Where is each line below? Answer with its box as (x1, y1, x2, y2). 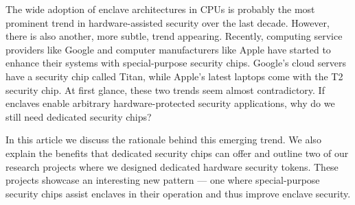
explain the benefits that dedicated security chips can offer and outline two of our (5, 145, 349, 160)
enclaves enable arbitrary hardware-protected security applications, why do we (5, 96, 335, 110)
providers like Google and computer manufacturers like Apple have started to (5, 42, 331, 56)
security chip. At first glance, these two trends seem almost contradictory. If (5, 82, 325, 97)
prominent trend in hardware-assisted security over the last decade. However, (5, 15, 330, 29)
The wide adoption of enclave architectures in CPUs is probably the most (5, 2, 315, 16)
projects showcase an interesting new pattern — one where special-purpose (5, 173, 320, 187)
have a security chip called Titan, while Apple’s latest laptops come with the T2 (5, 69, 343, 83)
